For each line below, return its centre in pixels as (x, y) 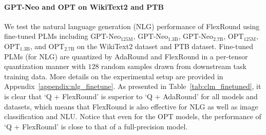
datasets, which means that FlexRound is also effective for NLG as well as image (131, 106)
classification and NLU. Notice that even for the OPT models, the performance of (133, 116)
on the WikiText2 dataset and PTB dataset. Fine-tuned (165, 46)
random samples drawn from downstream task (174, 66)
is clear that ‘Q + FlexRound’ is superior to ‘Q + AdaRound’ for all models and (131, 96)
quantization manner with (45, 66)
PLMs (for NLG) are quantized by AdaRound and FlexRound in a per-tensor (126, 56)
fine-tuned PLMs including (46, 36)
